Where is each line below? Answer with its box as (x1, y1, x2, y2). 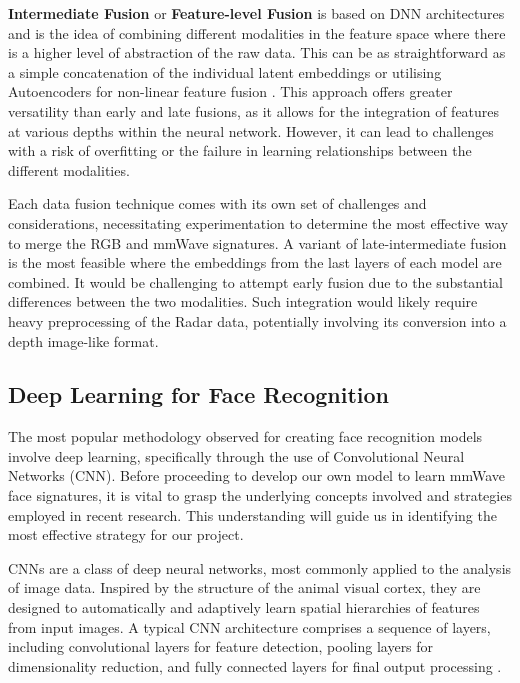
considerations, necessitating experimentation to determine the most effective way (8, 212, 509, 233)
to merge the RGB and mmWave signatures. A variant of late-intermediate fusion (8, 232, 507, 253)
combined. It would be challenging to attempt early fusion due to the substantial (8, 271, 503, 292)
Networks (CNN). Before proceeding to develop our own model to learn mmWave (8, 465, 506, 486)
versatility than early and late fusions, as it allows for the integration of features (8, 100, 500, 121)
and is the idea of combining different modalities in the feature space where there (8, 22, 506, 43)
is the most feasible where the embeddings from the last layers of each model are (8, 252, 502, 273)
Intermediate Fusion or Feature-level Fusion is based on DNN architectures (8, 3, 505, 23)
